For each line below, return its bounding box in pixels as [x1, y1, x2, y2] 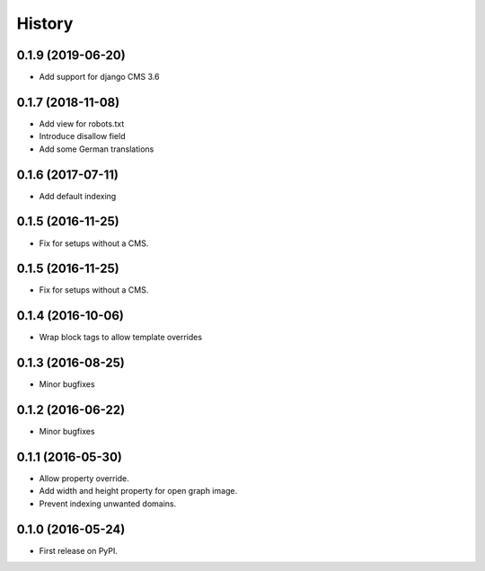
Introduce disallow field [39, 131, 126, 142]
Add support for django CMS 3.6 [39, 72, 160, 83]
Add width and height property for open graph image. [39, 486, 238, 496]
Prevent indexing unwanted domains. [39, 498, 177, 509]
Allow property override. [39, 473, 129, 484]
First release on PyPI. [39, 545, 119, 556]
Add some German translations [39, 144, 154, 154]
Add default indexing [39, 190, 117, 201]
